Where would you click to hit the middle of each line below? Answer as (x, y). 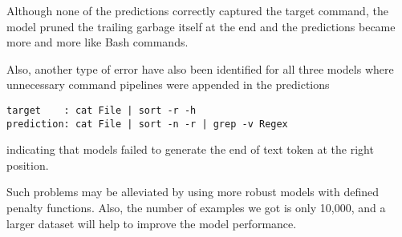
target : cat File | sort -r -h (102, 110)
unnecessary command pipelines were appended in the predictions (168, 84)
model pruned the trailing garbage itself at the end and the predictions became (201, 26)
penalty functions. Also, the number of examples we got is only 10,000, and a (196, 208)
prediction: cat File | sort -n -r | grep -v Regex (147, 124)
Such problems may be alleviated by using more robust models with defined (193, 192)
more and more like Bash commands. (97, 42)
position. (28, 165)
